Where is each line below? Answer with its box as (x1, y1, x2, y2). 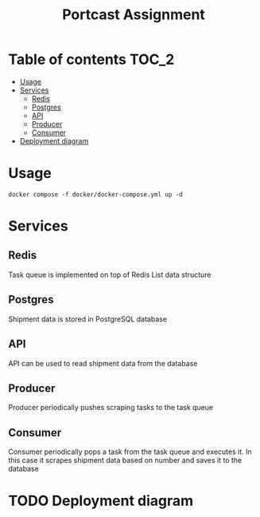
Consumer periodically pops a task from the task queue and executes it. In (8, 447, 252, 456)
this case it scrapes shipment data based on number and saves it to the (8, 456, 243, 465)
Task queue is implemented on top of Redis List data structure (8, 270, 211, 279)
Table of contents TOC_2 (8, 50, 175, 69)
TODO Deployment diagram (8, 492, 194, 510)
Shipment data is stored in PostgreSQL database (8, 314, 168, 324)
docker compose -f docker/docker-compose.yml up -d (8, 190, 183, 199)
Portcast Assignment (62, 6, 205, 24)
